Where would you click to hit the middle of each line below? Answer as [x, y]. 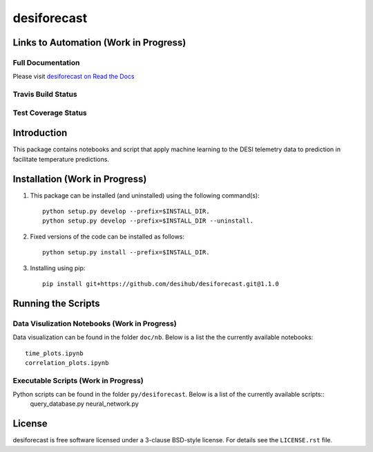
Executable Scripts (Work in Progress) [78, 380]
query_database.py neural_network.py [85, 404]
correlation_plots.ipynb [67, 362]
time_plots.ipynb [54, 353]
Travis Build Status [45, 95]
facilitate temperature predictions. [61, 159]
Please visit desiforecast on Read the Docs [74, 77]
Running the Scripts [56, 303]
